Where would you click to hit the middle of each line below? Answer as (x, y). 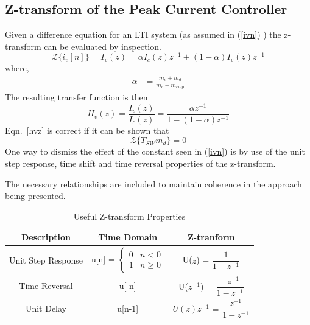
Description (46, 237)
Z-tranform (211, 237)
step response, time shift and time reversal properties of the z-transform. (140, 163)
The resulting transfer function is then (76, 97)
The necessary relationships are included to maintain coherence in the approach (153, 183)
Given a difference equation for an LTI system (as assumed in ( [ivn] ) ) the (143, 34)
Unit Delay (46, 308)
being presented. (35, 196)
